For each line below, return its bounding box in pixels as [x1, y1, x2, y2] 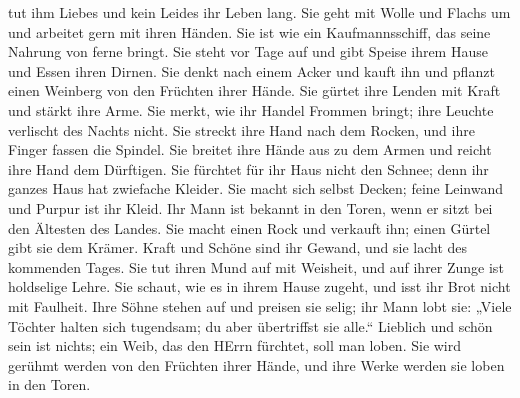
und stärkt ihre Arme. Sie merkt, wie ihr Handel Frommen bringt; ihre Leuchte [8, 99, 494, 120]
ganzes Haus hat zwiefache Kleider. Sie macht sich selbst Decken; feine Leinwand [8, 178, 504, 199]
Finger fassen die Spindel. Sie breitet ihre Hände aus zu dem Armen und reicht [8, 139, 492, 160]
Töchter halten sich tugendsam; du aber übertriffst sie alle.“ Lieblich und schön [8, 315, 493, 336]
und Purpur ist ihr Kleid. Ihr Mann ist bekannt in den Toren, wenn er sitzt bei [8, 197, 493, 218]
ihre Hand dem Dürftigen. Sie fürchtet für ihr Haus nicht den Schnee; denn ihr [8, 158, 489, 179]
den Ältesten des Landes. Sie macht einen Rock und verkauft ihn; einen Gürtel [8, 217, 491, 238]
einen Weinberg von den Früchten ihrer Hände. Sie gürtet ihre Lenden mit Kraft [8, 80, 501, 101]
